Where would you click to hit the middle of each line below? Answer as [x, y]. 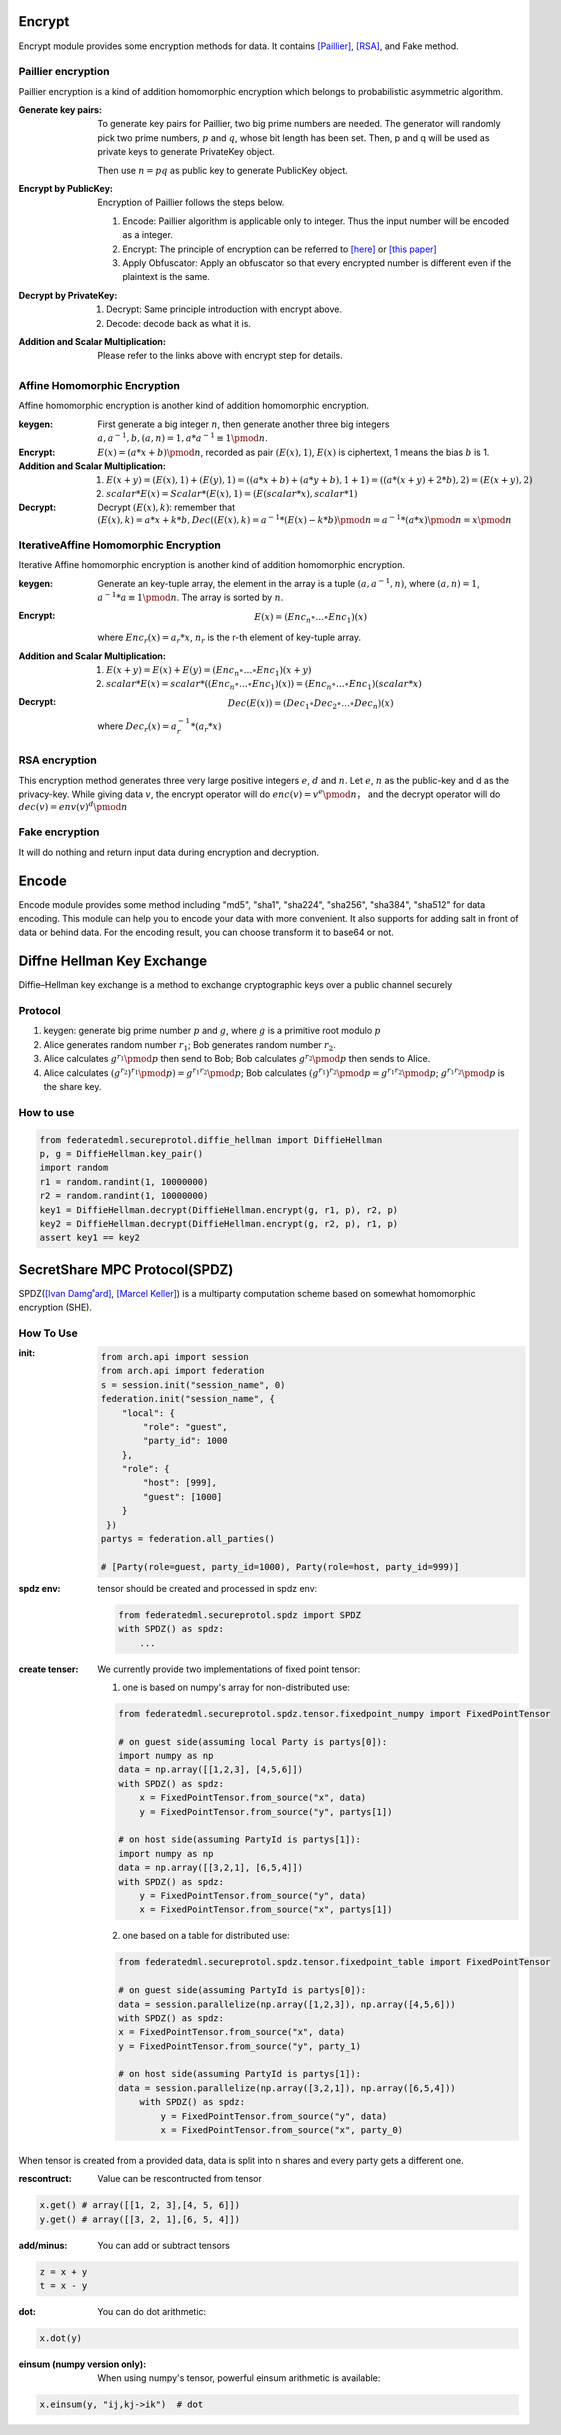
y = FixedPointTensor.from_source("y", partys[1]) [266, 1811]
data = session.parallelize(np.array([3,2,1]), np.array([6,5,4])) [287, 2088]
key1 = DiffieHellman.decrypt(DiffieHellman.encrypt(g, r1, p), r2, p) [219, 1209]
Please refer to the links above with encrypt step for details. [220, 356]
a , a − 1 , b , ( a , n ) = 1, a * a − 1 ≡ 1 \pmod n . [183, 437]
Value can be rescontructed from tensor [179, 2179]
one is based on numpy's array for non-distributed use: [236, 1687]
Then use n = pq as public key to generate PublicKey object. [223, 170]
